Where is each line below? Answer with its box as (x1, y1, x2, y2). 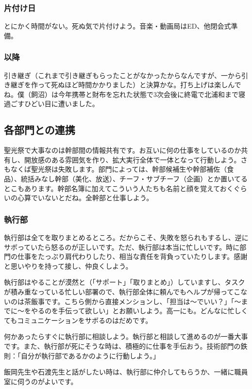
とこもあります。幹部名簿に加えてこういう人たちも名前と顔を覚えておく (4, 183, 234, 193)
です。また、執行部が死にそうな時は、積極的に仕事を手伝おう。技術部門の (4, 340, 241, 351)
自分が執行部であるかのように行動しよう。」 (20, 350, 160, 360)
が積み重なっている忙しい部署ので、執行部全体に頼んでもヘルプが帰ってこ (4, 286, 241, 296)
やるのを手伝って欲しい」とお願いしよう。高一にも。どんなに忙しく (31, 306, 248, 316)
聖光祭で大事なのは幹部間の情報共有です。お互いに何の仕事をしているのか (4, 145, 241, 155)
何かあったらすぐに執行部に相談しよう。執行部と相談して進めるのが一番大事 (4, 331, 248, 341)
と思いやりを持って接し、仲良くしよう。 (4, 260, 133, 271)
